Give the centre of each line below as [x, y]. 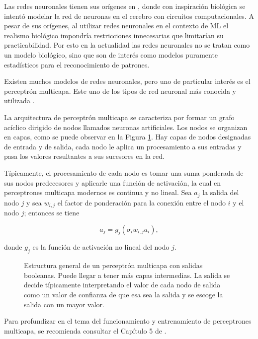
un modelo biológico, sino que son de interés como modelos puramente [111, 54]
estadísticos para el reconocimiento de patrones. [77, 64]
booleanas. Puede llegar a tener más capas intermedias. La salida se [127, 275]
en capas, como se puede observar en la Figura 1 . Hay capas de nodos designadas [128, 137]
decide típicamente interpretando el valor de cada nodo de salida [122, 285]
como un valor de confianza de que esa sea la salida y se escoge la [124, 294]
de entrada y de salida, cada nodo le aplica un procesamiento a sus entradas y [123, 146]
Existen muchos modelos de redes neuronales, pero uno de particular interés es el [127, 81]
